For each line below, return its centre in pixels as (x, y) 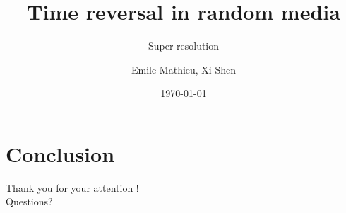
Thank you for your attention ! (72, 187)
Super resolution (184, 46)
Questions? (29, 201)
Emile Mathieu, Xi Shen (184, 69)
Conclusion (60, 153)
